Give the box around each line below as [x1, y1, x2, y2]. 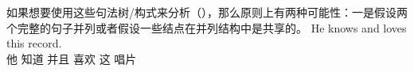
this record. [6, 35, 62, 51]
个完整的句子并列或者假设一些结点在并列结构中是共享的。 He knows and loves [6, 19, 407, 36]
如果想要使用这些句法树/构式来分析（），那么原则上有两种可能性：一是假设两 [6, 4, 408, 20]
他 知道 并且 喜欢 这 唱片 [6, 50, 137, 66]
